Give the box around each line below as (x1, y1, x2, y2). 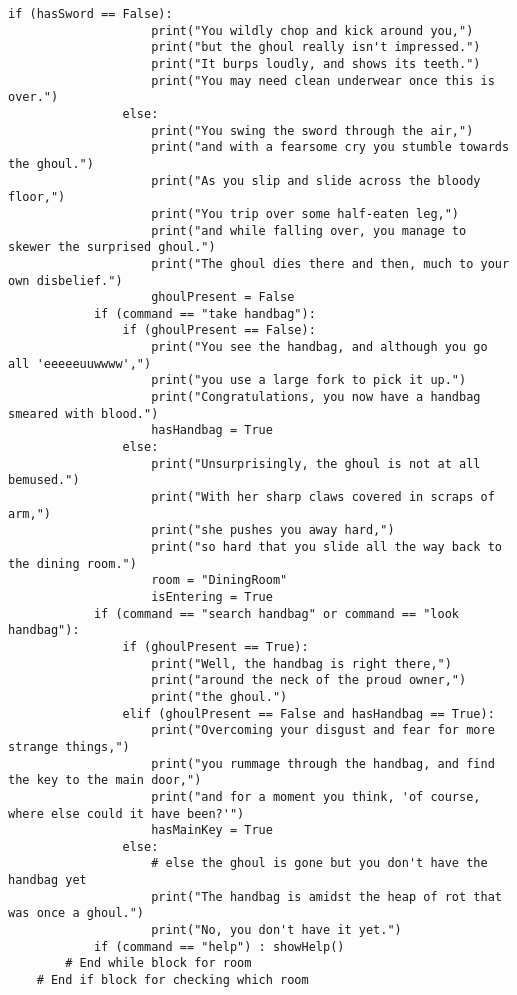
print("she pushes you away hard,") (151, 523, 395, 538)
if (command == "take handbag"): (93, 306, 316, 321)
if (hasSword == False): (8, 7, 173, 21)
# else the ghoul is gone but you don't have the (151, 856, 488, 871)
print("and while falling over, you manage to (151, 223, 467, 238)
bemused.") (8, 473, 80, 488)
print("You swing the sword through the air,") (151, 123, 474, 138)
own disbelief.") (8, 273, 123, 288)
